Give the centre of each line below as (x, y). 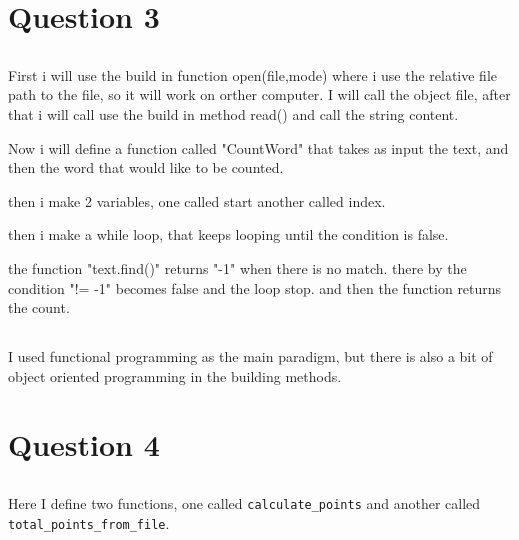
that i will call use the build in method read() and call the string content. (233, 113)
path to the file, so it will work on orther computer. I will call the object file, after (259, 94)
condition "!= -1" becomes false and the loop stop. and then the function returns (255, 287)
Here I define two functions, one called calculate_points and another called (244, 503)
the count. (39, 307)
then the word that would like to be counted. (146, 167)
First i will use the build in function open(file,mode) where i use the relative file (253, 74)
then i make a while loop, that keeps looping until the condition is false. (228, 234)
